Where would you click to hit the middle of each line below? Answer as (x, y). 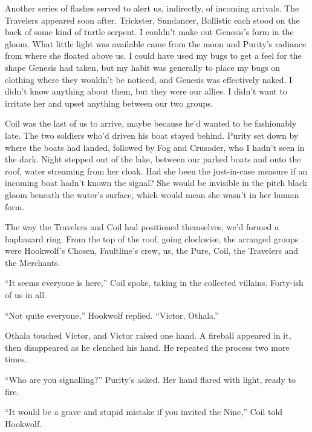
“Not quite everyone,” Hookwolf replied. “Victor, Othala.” (112, 315)
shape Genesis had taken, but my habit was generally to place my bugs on (143, 67)
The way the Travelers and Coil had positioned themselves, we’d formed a (142, 227)
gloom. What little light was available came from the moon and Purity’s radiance (156, 43)
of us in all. (26, 295)
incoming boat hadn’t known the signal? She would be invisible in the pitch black (156, 183)
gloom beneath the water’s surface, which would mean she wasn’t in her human (152, 194)
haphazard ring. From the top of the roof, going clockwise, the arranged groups (152, 238)
